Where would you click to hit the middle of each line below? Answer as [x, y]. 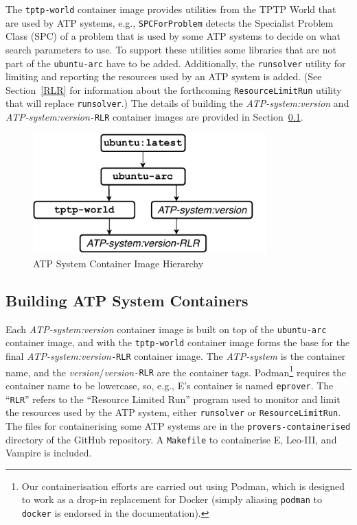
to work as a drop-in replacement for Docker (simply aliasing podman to [172, 499]
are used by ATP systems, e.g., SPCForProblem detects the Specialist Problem [170, 22]
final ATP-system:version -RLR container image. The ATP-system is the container [176, 355]
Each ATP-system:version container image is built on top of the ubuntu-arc [166, 329]
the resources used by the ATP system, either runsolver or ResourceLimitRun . [173, 412]
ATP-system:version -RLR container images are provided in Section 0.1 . [154, 117]
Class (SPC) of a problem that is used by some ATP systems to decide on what [173, 36]
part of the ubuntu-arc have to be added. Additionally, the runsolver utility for [176, 63]
